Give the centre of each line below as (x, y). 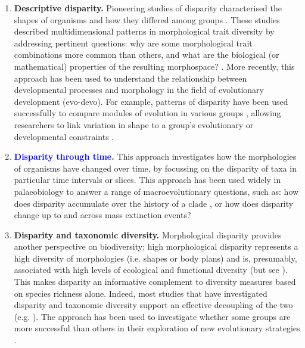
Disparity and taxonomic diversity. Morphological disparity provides (148, 234)
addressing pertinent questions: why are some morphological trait (133, 43)
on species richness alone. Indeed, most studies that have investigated (141, 293)
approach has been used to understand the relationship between (130, 78)
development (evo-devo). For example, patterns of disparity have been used (151, 101)
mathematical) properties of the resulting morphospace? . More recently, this (154, 66)
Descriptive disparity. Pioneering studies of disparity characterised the (148, 8)
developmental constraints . (64, 136)
